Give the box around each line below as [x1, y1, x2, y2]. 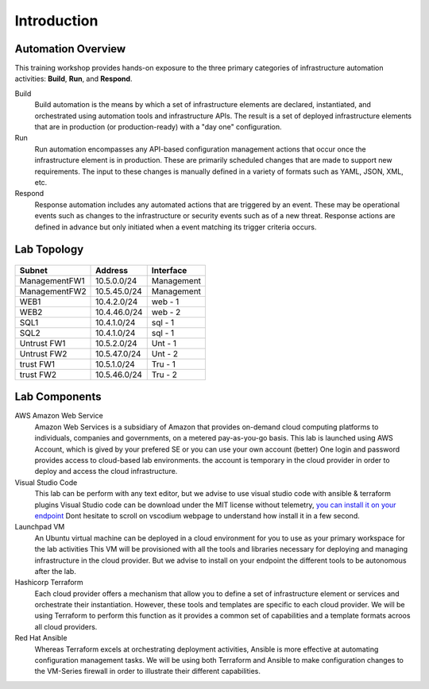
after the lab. [34, 566, 77, 575]
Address [95, 264, 129, 275]
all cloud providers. [34, 622, 98, 631]
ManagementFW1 [19, 275, 85, 286]
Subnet [19, 264, 48, 275]
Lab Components [14, 390, 102, 404]
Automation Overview [14, 42, 126, 56]
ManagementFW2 [19, 286, 87, 297]
